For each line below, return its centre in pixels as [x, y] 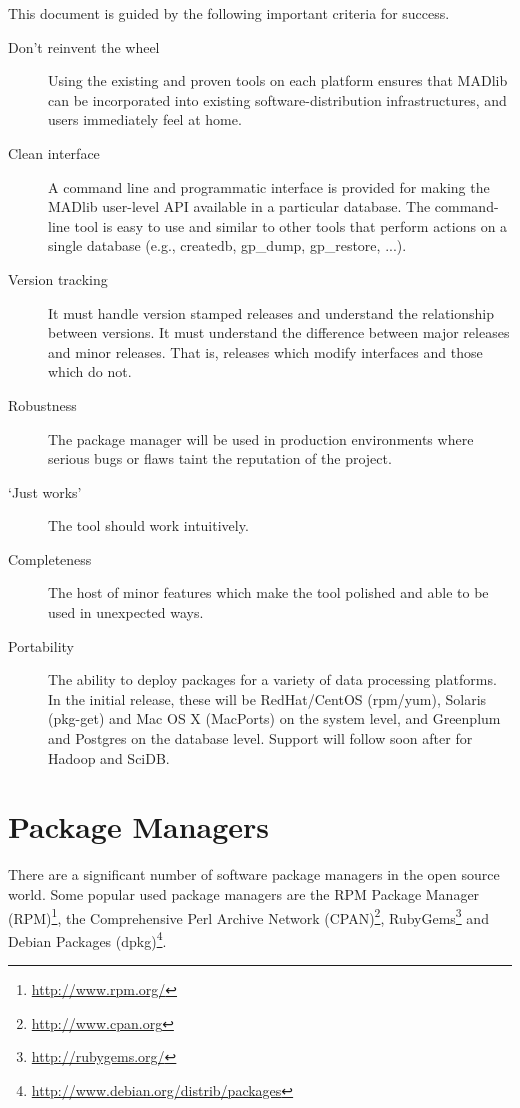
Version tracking [58, 278]
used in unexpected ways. [126, 612]
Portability [41, 645]
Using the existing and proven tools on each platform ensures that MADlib [278, 80]
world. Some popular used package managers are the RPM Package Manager [244, 893]
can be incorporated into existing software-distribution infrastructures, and [277, 99]
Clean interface [54, 152]
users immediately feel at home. [145, 119]
